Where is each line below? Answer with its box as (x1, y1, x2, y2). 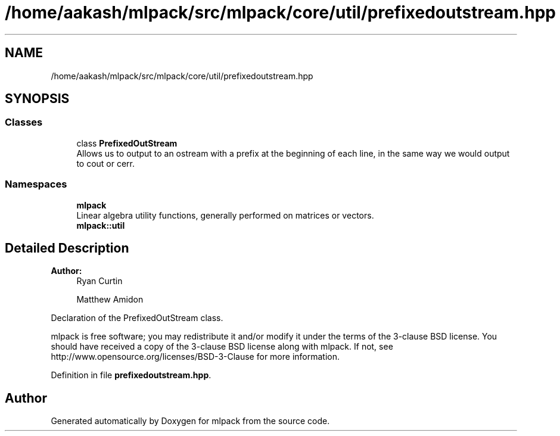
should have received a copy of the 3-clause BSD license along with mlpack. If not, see (51, 341, 393, 352)
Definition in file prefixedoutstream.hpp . (51, 370, 211, 381)
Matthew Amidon (76, 294, 144, 305)
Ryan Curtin (76, 276, 123, 286)
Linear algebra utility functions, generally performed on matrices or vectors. (76, 210, 374, 220)
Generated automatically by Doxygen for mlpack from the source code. (51, 416, 330, 426)
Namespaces (5, 178, 67, 191)
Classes (5, 116, 43, 129)
